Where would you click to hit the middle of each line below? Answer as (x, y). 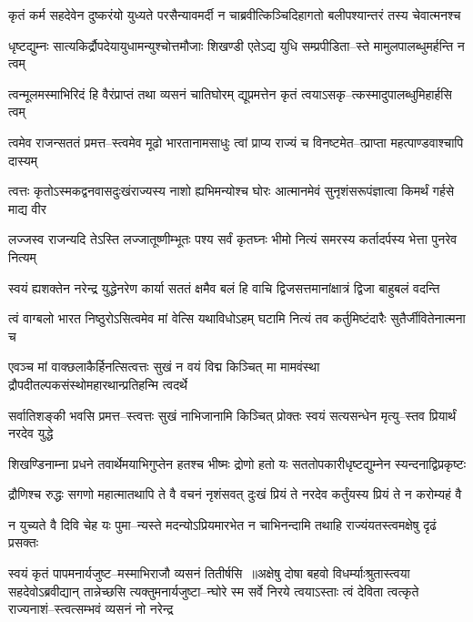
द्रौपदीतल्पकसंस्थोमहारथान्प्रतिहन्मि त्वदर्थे (98, 384)
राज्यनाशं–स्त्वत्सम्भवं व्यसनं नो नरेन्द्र (91, 609)
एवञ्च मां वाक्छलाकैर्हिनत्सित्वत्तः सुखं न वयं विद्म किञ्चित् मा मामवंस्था (164, 367)
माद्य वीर (27, 208)
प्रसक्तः (24, 542)
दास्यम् (23, 160)
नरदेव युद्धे (31, 433)
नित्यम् (22, 256)
